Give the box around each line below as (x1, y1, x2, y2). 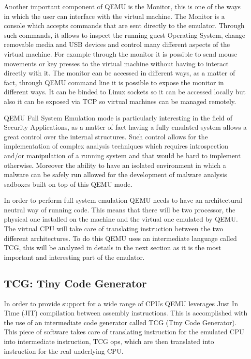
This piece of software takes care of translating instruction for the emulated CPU (4, 327, 244, 337)
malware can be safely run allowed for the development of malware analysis (4, 169, 227, 179)
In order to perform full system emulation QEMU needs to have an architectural (4, 195, 242, 205)
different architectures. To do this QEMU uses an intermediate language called (4, 233, 237, 243)
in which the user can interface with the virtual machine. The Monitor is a (4, 11, 225, 21)
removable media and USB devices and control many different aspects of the (4, 39, 230, 49)
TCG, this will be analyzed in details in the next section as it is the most (4, 242, 221, 253)
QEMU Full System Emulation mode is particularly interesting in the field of (4, 112, 233, 122)
